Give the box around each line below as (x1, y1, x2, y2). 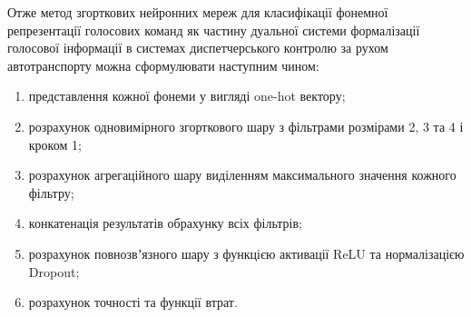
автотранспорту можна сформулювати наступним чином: (7, 55, 319, 74)
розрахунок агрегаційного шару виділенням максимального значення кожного (28, 165, 456, 184)
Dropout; (28, 262, 80, 281)
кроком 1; (28, 134, 82, 154)
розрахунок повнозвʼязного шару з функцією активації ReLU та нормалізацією (28, 243, 465, 263)
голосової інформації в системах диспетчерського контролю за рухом (7, 38, 388, 57)
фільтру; (28, 183, 74, 202)
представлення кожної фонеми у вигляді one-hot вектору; (28, 86, 346, 105)
